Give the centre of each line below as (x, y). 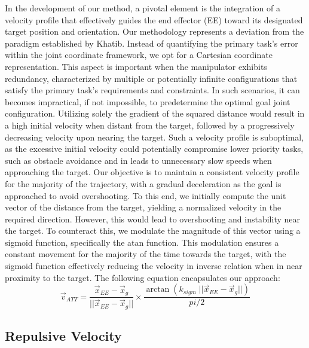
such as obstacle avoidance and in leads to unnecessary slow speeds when (138, 160)
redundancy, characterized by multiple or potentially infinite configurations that (151, 78)
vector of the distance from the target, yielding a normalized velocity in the (143, 207)
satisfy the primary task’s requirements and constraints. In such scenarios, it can (152, 90)
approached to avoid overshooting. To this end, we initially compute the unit (146, 195)
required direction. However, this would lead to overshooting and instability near (153, 219)
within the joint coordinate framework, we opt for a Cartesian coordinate (139, 55)
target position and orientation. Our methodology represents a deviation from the (154, 31)
